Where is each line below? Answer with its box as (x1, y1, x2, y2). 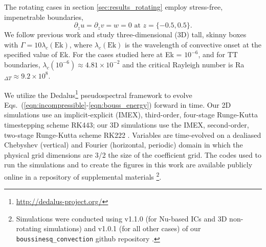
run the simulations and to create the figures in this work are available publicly (4, 159, 253, 170)
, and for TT (198, 49, 238, 60)
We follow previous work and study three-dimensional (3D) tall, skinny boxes (4, 29, 247, 40)
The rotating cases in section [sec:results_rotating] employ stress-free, (4, 2, 223, 12)
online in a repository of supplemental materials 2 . (4, 169, 162, 182)
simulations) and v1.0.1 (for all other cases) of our (43, 223, 201, 234)
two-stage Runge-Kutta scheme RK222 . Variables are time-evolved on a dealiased (4, 129, 261, 140)
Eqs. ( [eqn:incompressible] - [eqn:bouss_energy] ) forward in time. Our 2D (4, 99, 231, 110)
